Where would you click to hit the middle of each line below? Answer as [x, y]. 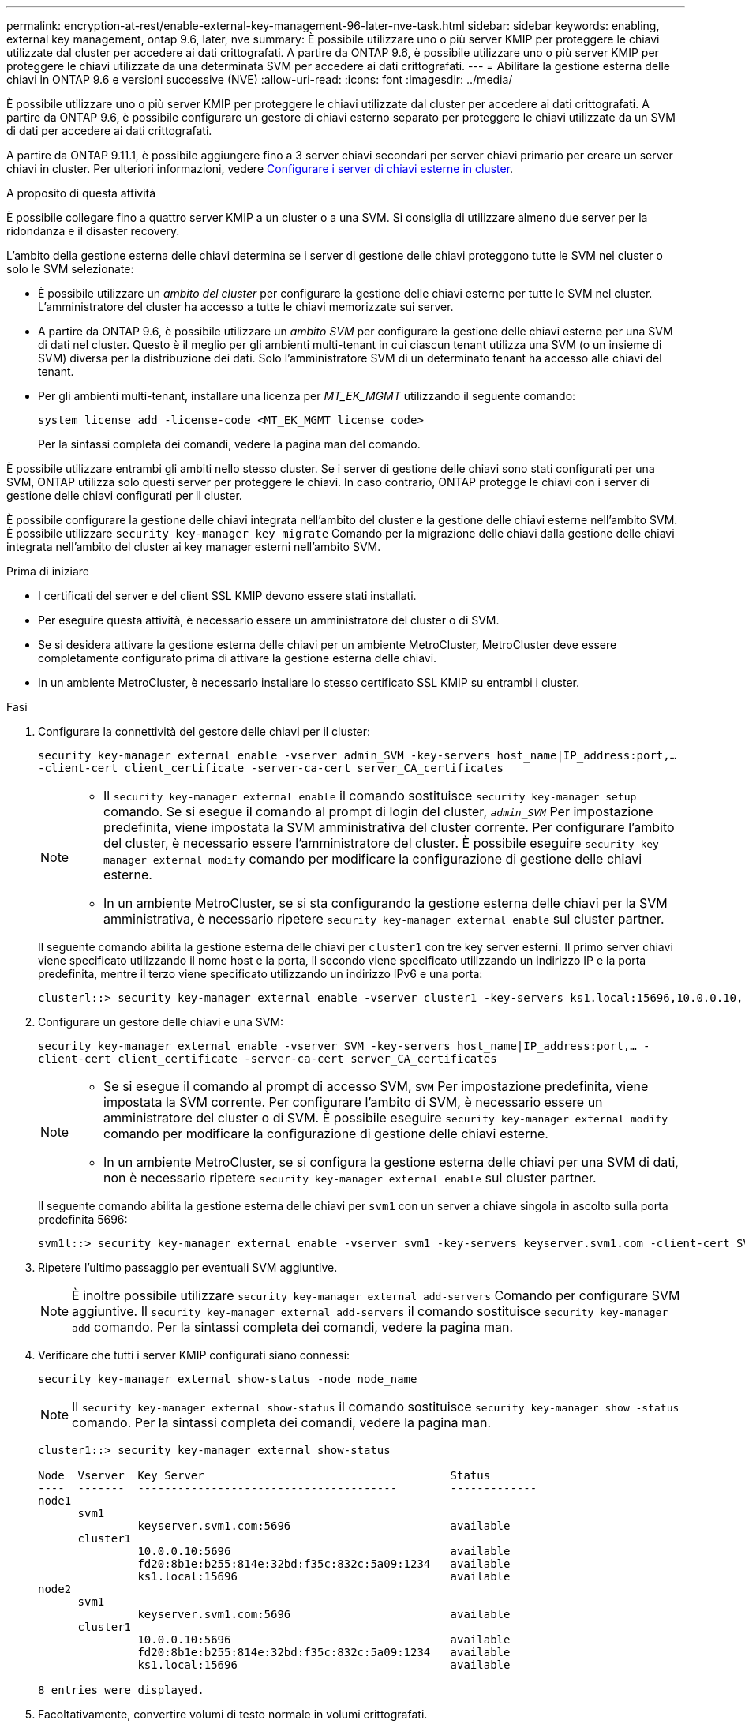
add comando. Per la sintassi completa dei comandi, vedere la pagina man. [293, 1327]
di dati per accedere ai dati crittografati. [109, 131]
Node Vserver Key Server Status [264, 1475]
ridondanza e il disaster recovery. [93, 231]
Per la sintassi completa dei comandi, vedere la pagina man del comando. [229, 444]
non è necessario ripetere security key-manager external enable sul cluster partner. [350, 1178]
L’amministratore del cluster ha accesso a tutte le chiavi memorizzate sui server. [246, 307]
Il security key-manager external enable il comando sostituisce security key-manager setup [370, 796]
